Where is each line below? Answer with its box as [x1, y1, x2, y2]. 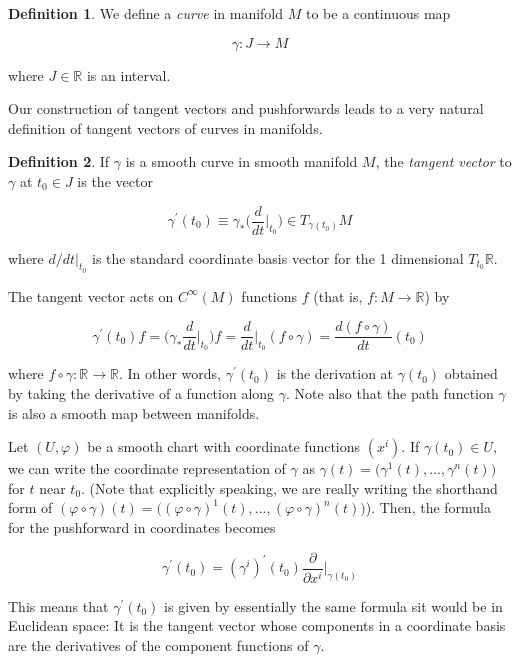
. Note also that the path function [286, 383, 494, 404]
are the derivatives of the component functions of [8, 634, 309, 655]
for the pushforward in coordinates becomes [8, 517, 276, 538]
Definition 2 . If [8, 151, 110, 172]
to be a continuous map [305, 3, 451, 23]
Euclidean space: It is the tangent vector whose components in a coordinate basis [8, 615, 506, 636]
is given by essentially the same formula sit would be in [164, 595, 503, 616]
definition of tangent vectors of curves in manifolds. [8, 117, 323, 138]
